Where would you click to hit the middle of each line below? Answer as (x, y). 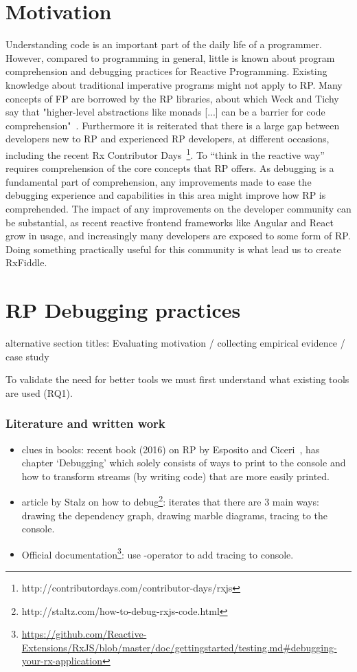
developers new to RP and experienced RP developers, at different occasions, (168, 139)
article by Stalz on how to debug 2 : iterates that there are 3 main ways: (170, 501)
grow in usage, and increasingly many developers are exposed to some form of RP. (178, 236)
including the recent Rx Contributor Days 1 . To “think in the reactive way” (165, 153)
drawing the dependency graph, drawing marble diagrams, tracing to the (175, 515)
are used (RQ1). (39, 392)
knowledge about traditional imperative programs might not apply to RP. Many (174, 84)
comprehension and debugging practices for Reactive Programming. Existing (166, 71)
